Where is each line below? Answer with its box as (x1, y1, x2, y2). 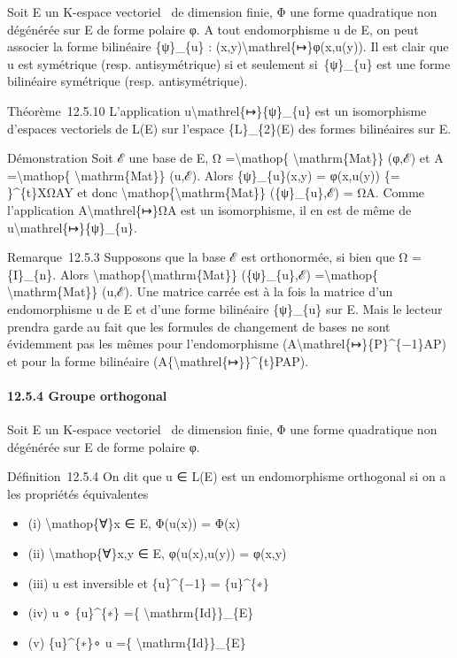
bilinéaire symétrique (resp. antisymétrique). (7, 72, 248, 90)
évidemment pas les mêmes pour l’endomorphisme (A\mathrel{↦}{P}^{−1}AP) (7, 334, 446, 353)
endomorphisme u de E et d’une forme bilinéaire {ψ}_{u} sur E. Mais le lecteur (7, 299, 443, 318)
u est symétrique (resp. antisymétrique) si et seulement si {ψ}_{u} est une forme (7, 54, 451, 73)
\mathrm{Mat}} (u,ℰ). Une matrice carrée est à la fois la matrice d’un (7, 282, 393, 301)
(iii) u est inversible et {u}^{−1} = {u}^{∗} (27, 573, 269, 592)
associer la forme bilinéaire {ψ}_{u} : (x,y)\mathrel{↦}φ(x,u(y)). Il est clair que (7, 37, 449, 56)
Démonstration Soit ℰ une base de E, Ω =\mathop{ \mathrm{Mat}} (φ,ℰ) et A (7, 149, 444, 167)
